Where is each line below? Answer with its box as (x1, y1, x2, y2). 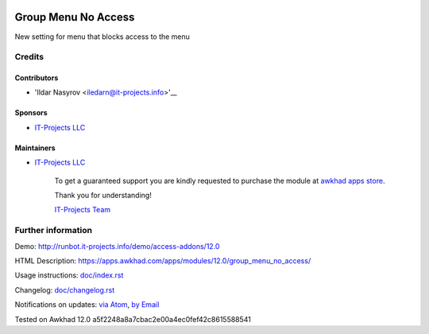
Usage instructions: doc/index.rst (14, 270, 124, 280)
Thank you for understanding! (54, 191, 153, 200)
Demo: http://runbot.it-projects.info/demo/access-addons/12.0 (14, 241, 220, 250)
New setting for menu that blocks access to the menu (14, 32, 191, 41)
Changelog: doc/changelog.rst (14, 285, 115, 294)
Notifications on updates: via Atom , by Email (14, 300, 160, 309)
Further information (14, 225, 93, 236)
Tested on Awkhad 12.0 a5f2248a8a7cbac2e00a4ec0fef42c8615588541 (14, 314, 252, 324)
